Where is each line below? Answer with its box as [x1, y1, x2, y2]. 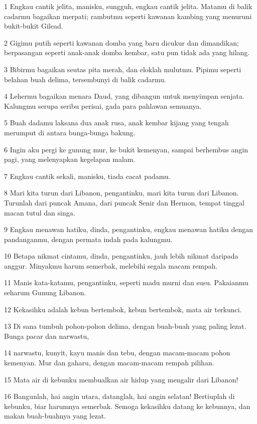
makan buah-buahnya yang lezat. [4, 410, 106, 421]
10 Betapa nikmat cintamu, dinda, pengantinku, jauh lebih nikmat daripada [4, 251, 238, 261]
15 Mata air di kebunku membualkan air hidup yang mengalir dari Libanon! [4, 374, 238, 384]
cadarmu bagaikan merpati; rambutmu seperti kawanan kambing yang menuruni [4, 11, 252, 21]
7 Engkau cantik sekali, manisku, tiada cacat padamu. [4, 170, 171, 181]
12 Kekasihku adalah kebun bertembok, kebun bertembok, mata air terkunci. [4, 304, 242, 314]
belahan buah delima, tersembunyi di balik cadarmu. [4, 74, 166, 84]
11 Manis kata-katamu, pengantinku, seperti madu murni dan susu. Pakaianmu [4, 277, 248, 288]
